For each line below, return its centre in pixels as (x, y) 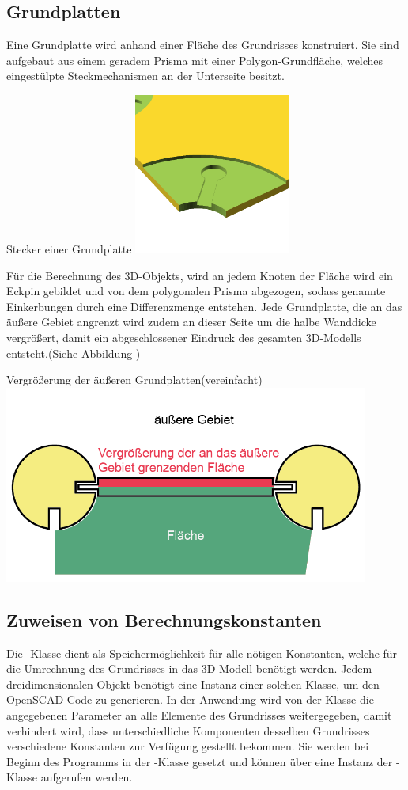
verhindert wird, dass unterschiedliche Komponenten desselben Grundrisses (188, 730)
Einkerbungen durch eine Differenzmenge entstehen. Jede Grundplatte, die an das (204, 306)
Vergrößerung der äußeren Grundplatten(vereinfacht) (134, 380)
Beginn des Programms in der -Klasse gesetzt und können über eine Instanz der (200, 761)
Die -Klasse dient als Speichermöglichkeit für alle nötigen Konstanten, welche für (202, 653)
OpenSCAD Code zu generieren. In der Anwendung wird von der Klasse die (190, 699)
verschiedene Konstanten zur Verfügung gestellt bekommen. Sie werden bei (188, 746)
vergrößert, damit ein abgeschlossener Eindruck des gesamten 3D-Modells (184, 337)
